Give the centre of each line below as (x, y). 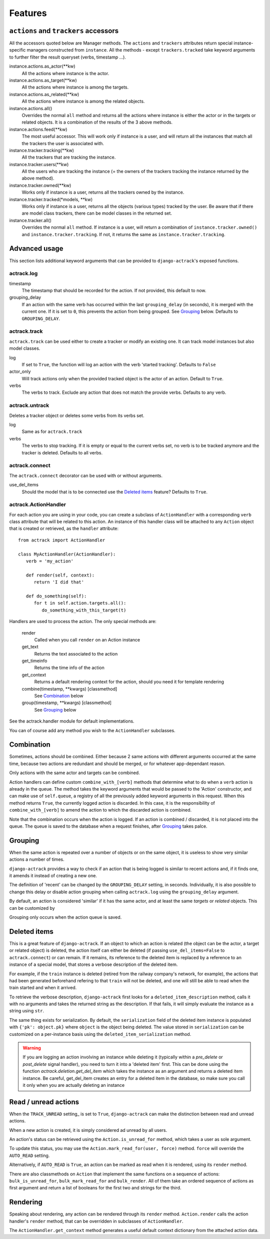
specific (17, 50)
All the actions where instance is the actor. (65, 73)
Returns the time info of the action (69, 668)
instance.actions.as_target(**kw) (43, 81)
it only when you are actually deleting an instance (74, 1085)
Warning (32, 1048)
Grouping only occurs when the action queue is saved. (65, 917)
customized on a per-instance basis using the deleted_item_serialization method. (100, 1034)
